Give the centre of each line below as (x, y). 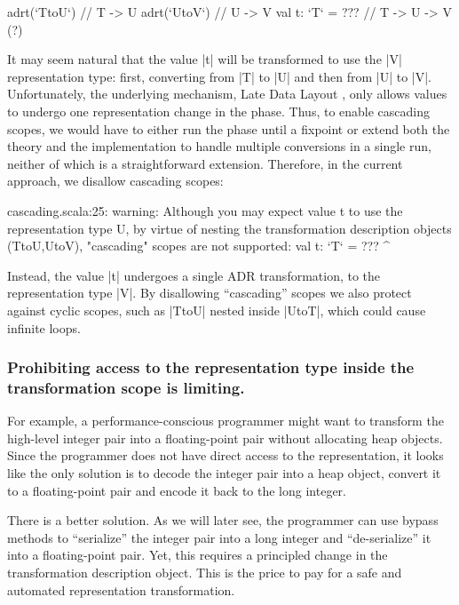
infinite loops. (44, 327)
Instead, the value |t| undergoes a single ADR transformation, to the (194, 275)
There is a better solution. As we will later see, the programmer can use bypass (223, 520)
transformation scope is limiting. (126, 387)
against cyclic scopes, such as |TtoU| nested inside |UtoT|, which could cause (217, 310)
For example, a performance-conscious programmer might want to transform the (226, 421)
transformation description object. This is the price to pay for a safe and (205, 572)
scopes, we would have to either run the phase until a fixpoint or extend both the (229, 128)
